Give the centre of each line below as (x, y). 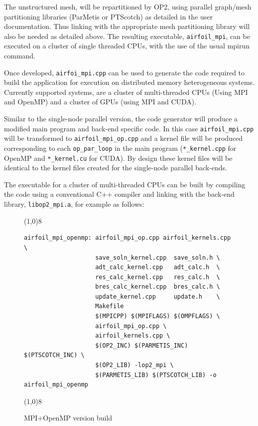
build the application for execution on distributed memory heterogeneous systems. (129, 82)
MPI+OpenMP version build (68, 418)
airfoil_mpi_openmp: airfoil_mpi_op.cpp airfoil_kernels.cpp (128, 238)
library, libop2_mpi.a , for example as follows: (74, 204)
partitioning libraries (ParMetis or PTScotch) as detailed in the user (109, 16)
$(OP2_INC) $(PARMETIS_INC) (142, 345)
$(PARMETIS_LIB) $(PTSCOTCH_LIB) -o (156, 375)
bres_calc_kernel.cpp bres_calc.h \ (158, 287)
